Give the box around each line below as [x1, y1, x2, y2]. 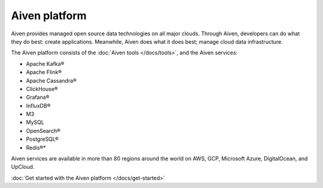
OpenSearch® [26, 127, 61, 134]
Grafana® [26, 93, 50, 101]
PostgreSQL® [26, 135, 59, 143]
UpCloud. [11, 163, 35, 171]
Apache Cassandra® [26, 77, 77, 84]
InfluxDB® [26, 102, 51, 109]
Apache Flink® [26, 69, 62, 76]
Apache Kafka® [26, 60, 65, 67]
